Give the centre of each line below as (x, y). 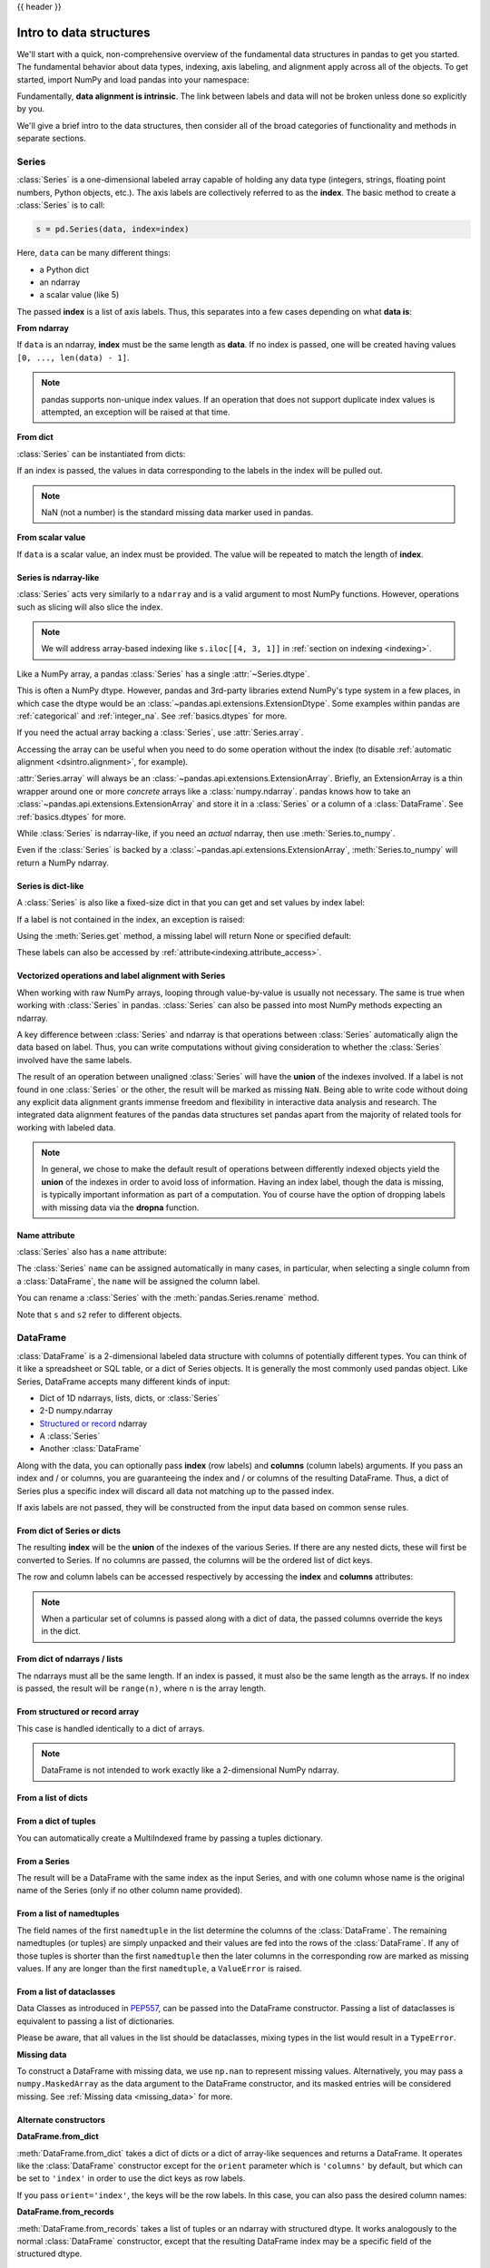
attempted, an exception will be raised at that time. (136, 412)
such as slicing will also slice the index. (90, 607)
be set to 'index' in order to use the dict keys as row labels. (131, 2178)
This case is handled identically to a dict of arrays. (111, 1728)
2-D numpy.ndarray (76, 1411)
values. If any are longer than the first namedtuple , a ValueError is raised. (159, 1969)
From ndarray (43, 328)
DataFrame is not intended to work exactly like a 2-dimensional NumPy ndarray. (190, 1770)
